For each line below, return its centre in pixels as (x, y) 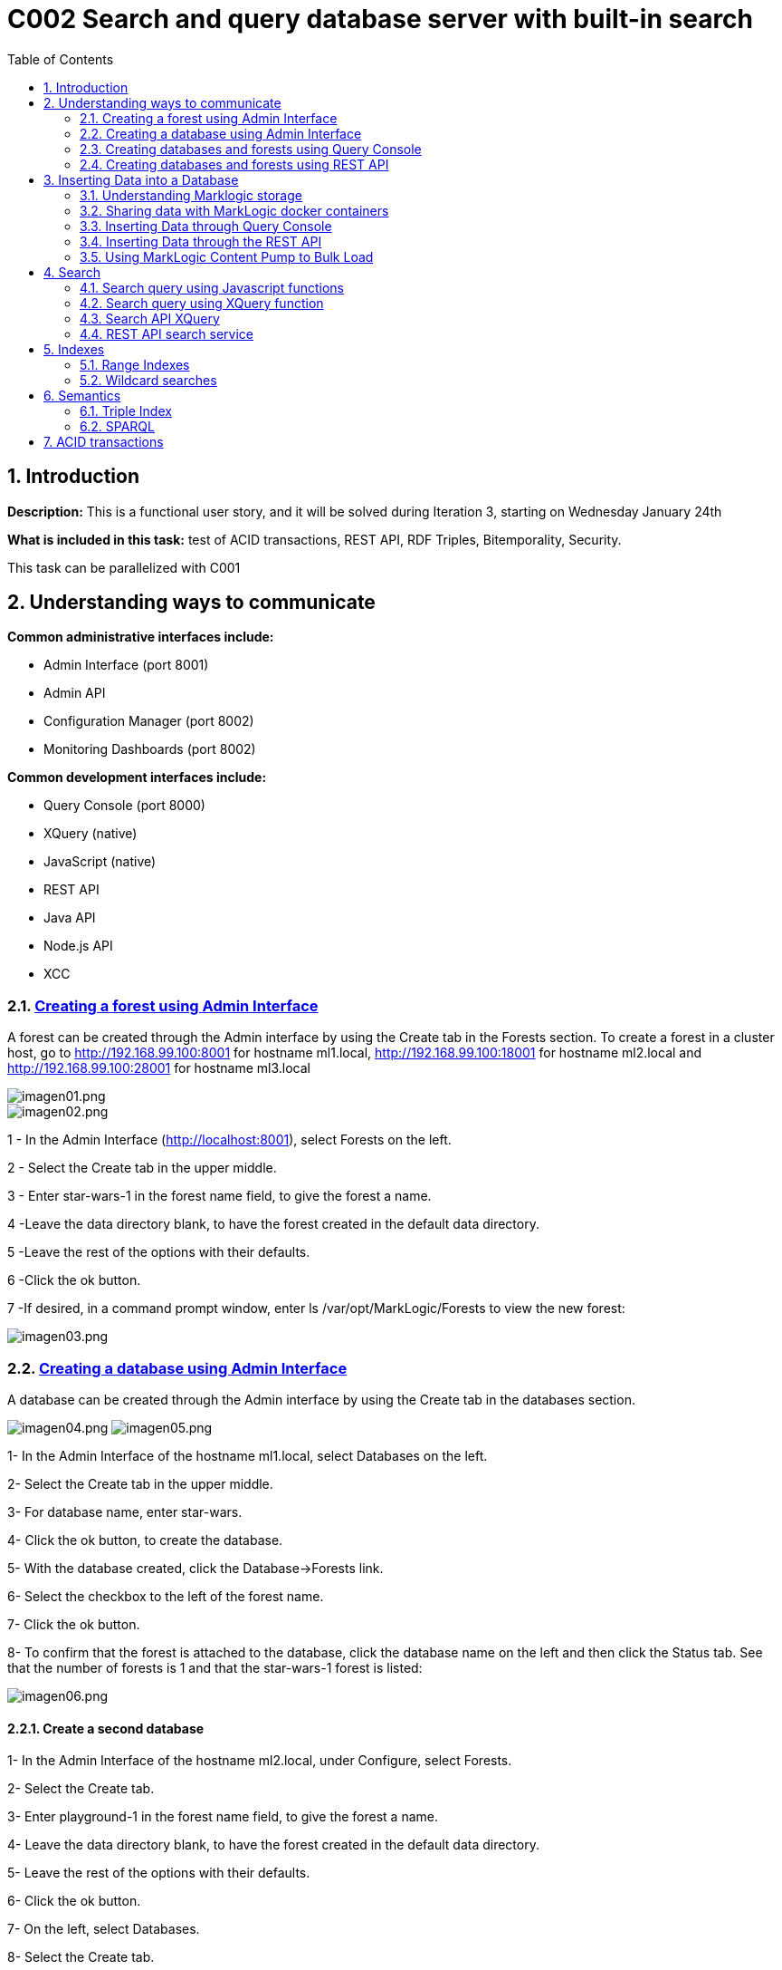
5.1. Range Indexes (135, 364)
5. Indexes (74, 349)
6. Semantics (82, 395)
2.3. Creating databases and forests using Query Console (251, 149)
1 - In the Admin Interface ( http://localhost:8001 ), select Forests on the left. (229, 1140)
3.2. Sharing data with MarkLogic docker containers (234, 210)
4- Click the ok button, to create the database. (145, 1540)
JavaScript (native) (100, 862)
